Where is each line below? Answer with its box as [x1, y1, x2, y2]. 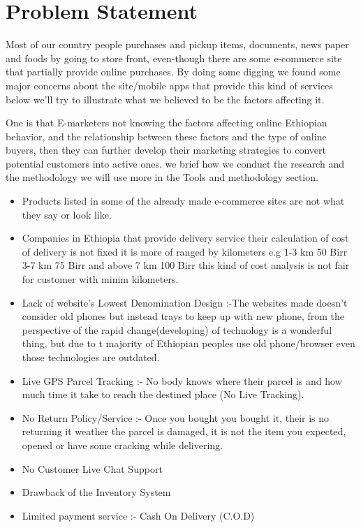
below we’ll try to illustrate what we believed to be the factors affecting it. [6, 91, 325, 106]
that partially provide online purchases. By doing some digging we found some [6, 64, 341, 79]
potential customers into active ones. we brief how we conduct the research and [6, 156, 344, 170]
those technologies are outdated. [22, 350, 160, 364]
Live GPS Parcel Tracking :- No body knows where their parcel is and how [22, 373, 342, 388]
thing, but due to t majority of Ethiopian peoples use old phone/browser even [22, 336, 355, 351]
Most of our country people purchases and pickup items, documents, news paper [6, 37, 349, 52]
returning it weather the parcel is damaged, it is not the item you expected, [22, 424, 346, 439]
